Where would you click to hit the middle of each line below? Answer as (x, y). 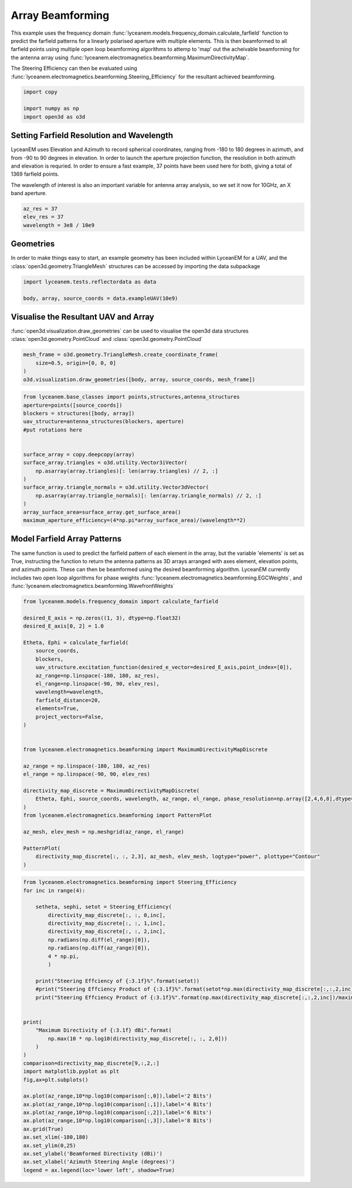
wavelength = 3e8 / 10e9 (59, 225)
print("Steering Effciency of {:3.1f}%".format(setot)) (118, 981)
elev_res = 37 (43, 217)
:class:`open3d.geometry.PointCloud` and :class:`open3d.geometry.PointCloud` (107, 339)
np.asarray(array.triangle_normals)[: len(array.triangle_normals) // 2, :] (148, 496)
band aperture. (29, 193)
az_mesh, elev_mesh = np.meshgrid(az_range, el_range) (104, 832)
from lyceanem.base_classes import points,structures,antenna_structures (131, 397)
